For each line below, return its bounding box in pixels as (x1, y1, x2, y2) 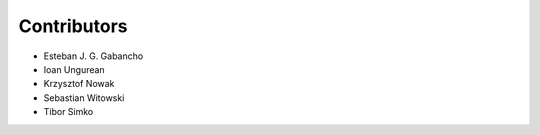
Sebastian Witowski (43, 91, 125, 104)
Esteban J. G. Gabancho (43, 50, 144, 62)
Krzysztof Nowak (43, 78, 115, 90)
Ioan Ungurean (43, 63, 105, 75)
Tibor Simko (43, 106, 94, 118)
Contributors (18, 15, 129, 37)
